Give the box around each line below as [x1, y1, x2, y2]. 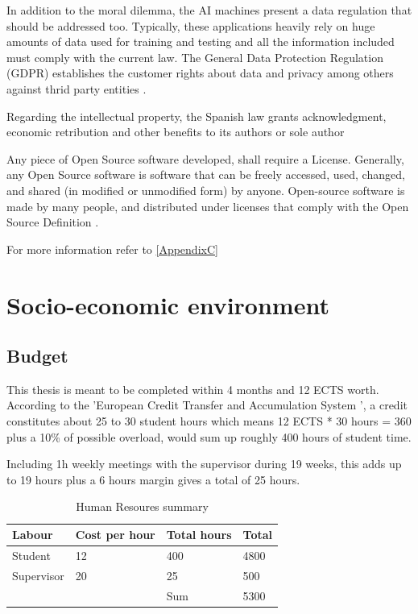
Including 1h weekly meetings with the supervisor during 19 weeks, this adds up [6, 455, 402, 472]
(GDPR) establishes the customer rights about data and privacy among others [6, 64, 394, 81]
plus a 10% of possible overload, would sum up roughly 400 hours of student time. [6, 428, 412, 445]
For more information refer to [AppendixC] [6, 240, 218, 257]
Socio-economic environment [6, 288, 329, 321]
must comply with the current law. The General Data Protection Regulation [6, 48, 383, 65]
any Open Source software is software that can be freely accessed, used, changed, [6, 166, 405, 183]
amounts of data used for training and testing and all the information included [6, 33, 395, 50]
